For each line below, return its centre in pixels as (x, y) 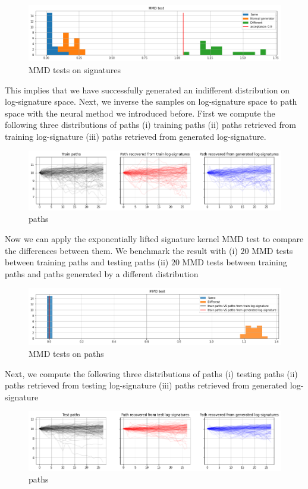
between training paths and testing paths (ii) (87, 262)
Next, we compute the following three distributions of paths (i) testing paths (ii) (151, 373)
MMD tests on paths (66, 354)
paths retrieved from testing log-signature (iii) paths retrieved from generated (146, 385)
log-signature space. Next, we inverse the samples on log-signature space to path (151, 101)
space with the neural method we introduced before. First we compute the (140, 113)
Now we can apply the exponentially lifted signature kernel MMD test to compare (154, 239)
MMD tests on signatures (75, 69)
